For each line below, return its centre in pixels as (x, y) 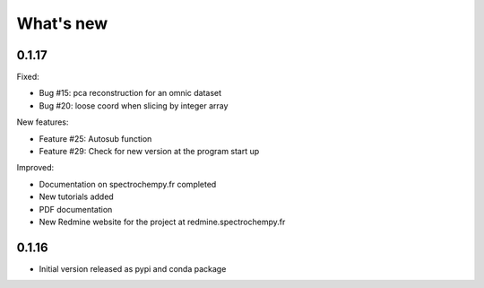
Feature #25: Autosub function (95, 138)
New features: (43, 122)
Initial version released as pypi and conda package (133, 268)
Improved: (35, 168)
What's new (62, 23)
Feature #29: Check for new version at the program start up (149, 152)
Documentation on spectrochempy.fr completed (128, 184)
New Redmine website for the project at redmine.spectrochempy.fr (162, 222)
